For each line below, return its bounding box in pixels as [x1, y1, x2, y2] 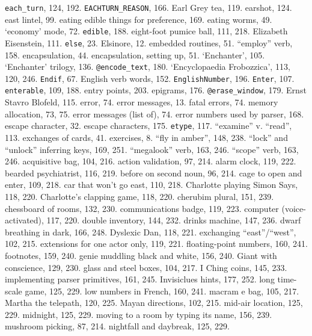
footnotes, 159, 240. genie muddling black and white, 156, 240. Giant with [5, 249, 277, 261]
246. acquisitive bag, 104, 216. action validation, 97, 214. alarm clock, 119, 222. [5, 155, 296, 167]
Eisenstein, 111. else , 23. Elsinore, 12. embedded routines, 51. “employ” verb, [5, 36, 293, 49]
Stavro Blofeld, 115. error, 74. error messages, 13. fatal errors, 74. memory [5, 96, 278, 108]
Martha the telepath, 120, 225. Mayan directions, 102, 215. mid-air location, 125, [5, 296, 303, 309]
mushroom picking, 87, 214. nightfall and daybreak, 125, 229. [5, 320, 230, 332]
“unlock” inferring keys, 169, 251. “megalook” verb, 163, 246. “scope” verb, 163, [5, 143, 299, 155]
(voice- [281, 202, 306, 214]
